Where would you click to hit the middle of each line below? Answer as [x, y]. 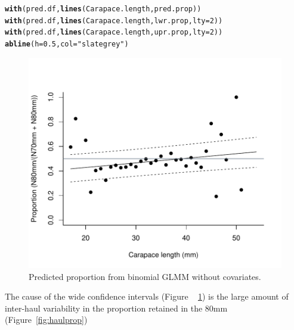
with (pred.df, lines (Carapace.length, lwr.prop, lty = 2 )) [114, 21]
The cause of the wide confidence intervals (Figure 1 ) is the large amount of [147, 296]
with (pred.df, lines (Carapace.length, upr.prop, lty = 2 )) [114, 32]
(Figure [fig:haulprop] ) [46, 320]
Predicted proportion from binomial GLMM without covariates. [145, 276]
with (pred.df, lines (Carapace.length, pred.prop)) [103, 9]
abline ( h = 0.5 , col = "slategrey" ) [67, 44]
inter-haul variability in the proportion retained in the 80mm [116, 308]
